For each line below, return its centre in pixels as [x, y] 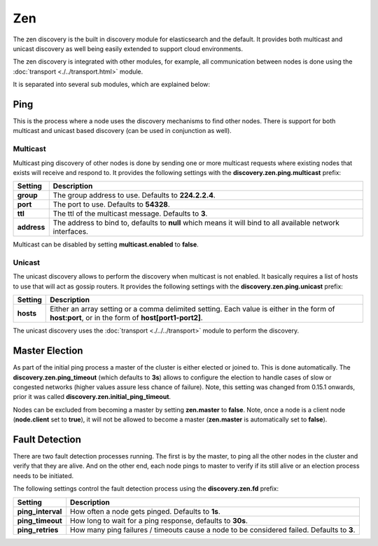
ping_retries [38, 530]
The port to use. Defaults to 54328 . [112, 204]
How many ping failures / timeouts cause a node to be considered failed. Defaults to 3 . [213, 530]
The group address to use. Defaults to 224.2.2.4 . [134, 195]
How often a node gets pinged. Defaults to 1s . [145, 511]
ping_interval [40, 511]
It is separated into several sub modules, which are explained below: [111, 85]
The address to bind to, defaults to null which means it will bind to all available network [196, 223]
